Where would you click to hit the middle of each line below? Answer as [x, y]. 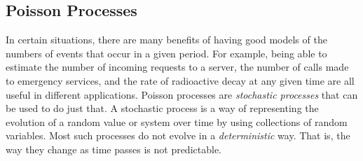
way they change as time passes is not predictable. [114, 149]
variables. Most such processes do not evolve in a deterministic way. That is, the [178, 135]
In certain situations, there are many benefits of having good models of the [166, 40]
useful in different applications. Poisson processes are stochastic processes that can [182, 94]
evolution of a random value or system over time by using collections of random [177, 121]
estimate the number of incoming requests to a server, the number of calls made [177, 67]
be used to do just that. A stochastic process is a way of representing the [162, 108]
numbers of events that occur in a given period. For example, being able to [166, 53]
